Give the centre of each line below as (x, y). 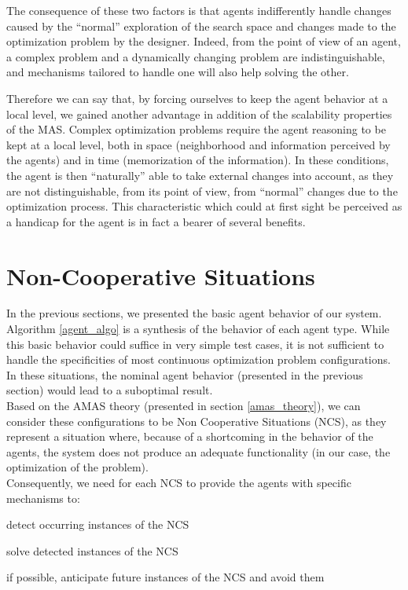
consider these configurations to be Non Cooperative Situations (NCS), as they (197, 421)
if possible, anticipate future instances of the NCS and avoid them (165, 577)
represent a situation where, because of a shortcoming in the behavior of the (190, 436)
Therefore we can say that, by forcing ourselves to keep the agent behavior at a (197, 98)
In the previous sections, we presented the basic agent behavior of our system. (194, 313)
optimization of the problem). (77, 467)
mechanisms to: (43, 498)
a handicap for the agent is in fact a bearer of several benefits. (156, 221)
